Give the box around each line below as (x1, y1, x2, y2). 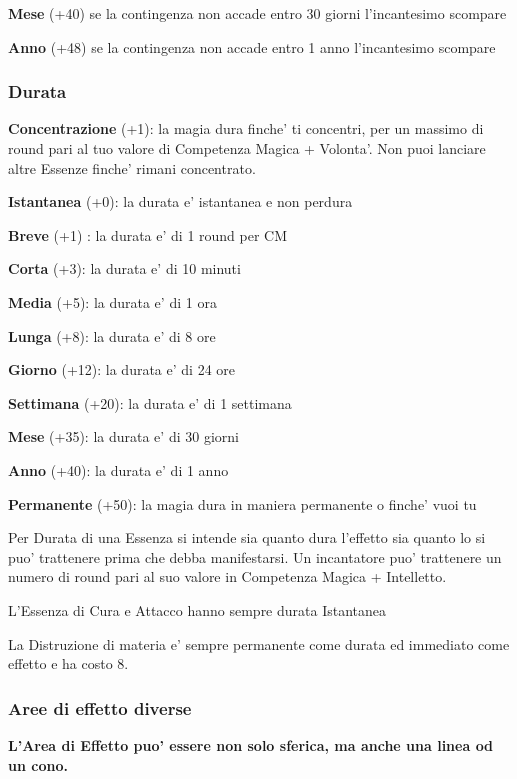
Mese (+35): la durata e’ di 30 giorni (8, 426, 239, 447)
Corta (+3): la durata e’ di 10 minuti (8, 258, 241, 279)
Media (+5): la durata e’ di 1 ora (8, 291, 217, 312)
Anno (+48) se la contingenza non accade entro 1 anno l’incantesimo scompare (8, 36, 496, 57)
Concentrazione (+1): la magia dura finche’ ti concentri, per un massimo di (8, 118, 484, 139)
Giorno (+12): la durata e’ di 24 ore (8, 359, 236, 380)
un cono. (8, 754, 68, 775)
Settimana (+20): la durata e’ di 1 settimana (8, 392, 292, 413)
